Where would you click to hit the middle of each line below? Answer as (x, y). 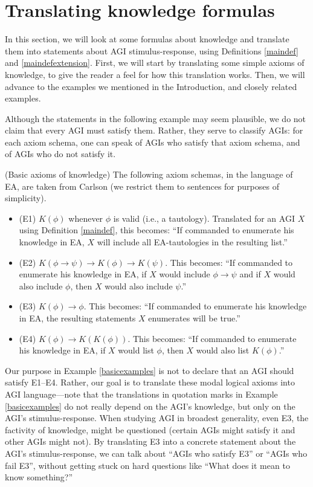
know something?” (39, 477)
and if (250, 274)
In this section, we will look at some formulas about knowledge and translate (147, 39)
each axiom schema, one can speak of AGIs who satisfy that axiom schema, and (153, 142)
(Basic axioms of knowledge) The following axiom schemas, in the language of (149, 174)
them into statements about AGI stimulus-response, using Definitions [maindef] (152, 50)
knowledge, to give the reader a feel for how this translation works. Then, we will (155, 74)
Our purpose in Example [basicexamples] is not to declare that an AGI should (150, 370)
